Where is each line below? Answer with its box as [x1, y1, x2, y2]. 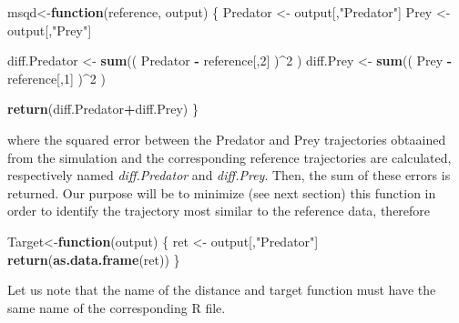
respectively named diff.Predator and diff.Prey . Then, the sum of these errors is [7, 166, 451, 185]
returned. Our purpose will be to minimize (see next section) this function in [7, 183, 436, 202]
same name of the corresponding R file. [7, 298, 226, 317]
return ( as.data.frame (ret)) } [7, 249, 180, 268]
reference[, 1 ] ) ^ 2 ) [7, 68, 106, 87]
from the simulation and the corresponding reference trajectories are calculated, [7, 147, 452, 167]
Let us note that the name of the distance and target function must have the [7, 280, 436, 299]
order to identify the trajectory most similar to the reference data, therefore [7, 201, 431, 220]
